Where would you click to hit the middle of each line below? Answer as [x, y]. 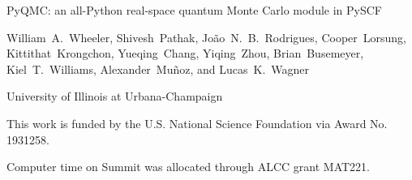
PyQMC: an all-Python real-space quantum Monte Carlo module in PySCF [194, 10]
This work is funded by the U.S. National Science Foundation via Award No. [197, 123]
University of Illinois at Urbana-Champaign [115, 96]
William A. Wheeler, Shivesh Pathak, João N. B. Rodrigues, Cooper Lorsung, [206, 37]
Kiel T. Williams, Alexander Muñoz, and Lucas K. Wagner [158, 69]
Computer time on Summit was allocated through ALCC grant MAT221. [188, 167]
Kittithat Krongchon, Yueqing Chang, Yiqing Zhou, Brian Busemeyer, [185, 53]
